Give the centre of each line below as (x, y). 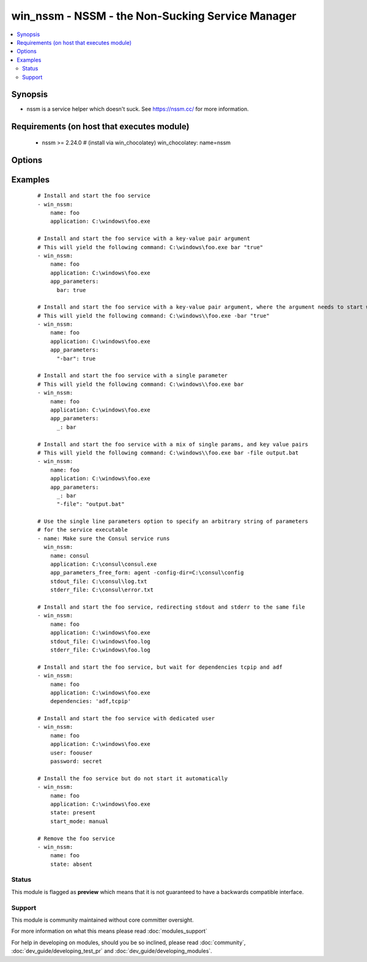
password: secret (76, 761)
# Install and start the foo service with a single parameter (133, 376)
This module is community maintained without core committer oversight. (102, 920)
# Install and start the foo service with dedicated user (126, 719)
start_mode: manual (79, 821)
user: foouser (71, 753)
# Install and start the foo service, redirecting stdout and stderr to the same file (171, 607)
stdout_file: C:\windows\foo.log (100, 641)
